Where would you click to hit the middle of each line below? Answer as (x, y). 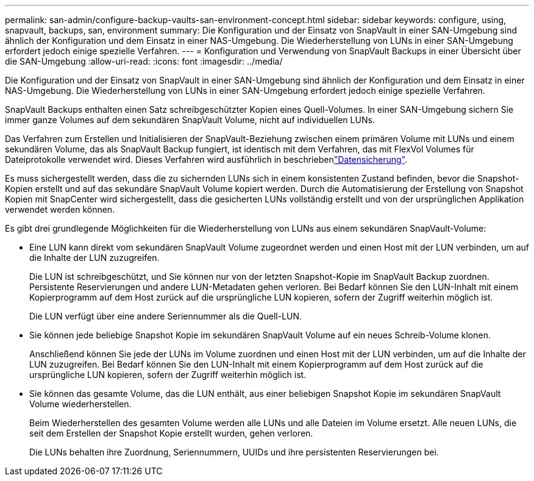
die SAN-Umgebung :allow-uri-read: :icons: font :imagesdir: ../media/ (144, 61)
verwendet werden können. (60, 209)
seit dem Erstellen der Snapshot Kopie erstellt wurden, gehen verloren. (171, 433)
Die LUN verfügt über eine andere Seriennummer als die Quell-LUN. (166, 316)
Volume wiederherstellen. (80, 404)
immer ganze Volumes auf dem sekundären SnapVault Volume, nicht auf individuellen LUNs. (190, 120)
